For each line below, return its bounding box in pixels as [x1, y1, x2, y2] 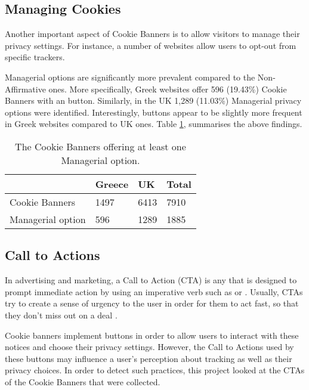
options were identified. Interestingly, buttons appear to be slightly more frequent [5, 106, 302, 118]
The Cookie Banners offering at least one [15, 139, 186, 153]
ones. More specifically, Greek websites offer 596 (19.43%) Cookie [48, 82, 287, 95]
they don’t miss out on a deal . [5, 308, 118, 321]
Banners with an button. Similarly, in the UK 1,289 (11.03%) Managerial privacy [5, 94, 302, 107]
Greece [95, 177, 129, 191]
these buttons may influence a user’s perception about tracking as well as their [5, 352, 292, 364]
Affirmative [5, 82, 46, 95]
